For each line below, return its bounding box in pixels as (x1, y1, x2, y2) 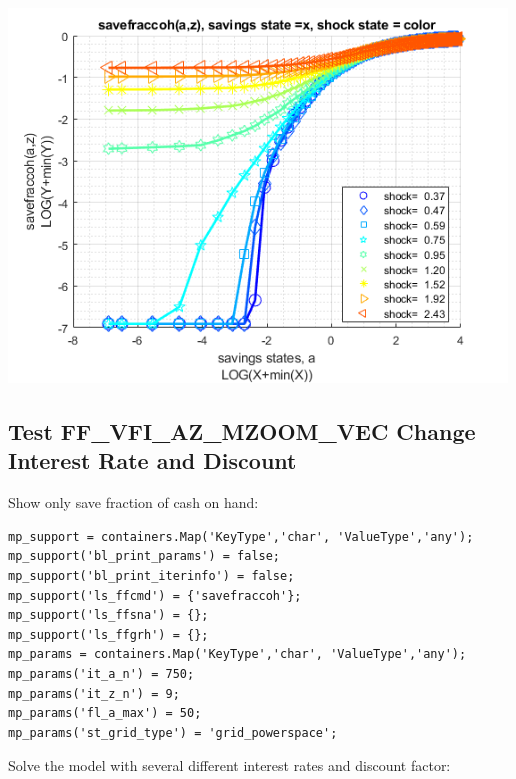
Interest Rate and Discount (8, 445, 297, 476)
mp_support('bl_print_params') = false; (8, 549, 281, 564)
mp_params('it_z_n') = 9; (8, 686, 180, 701)
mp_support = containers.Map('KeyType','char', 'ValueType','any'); (8, 529, 474, 544)
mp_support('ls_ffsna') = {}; (8, 608, 209, 623)
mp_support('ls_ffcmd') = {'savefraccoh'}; (8, 588, 302, 603)
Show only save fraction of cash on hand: (8, 492, 259, 513)
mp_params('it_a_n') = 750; (8, 666, 195, 681)
